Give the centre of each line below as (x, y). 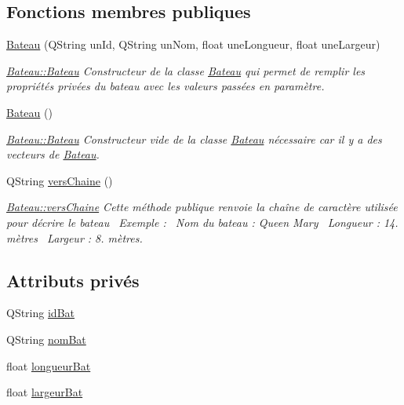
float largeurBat (45, 392)
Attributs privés (73, 280)
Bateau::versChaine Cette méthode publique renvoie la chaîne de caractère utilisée (202, 207)
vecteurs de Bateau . (53, 154)
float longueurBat (49, 365)
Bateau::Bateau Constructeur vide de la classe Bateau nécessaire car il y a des (194, 139)
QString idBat (40, 313)
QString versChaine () (60, 180)
